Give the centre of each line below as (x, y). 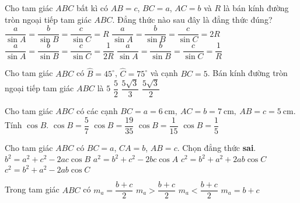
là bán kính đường (256, 8)
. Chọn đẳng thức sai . (217, 147)
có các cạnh (97, 110)
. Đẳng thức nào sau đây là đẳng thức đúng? (192, 19)
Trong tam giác (32, 189)
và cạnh (164, 73)
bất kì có (92, 8)
